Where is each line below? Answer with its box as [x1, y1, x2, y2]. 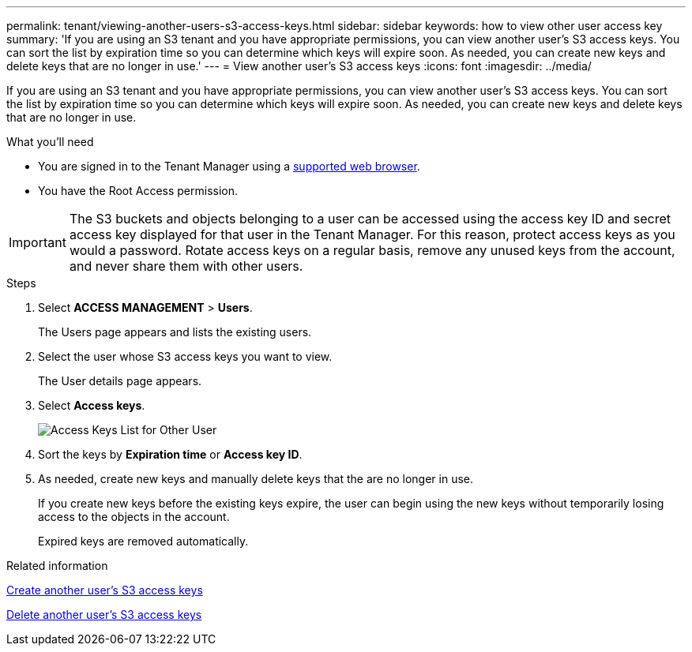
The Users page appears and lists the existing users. [38, 325, 312, 339]
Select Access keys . [38, 399, 145, 412]
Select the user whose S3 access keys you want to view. [38, 350, 333, 363]
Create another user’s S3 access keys [6, 583, 203, 597]
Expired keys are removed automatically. [38, 534, 249, 548]
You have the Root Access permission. [38, 184, 239, 197]
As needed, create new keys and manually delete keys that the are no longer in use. [38, 472, 474, 485]
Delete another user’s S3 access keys [6, 608, 202, 621]
